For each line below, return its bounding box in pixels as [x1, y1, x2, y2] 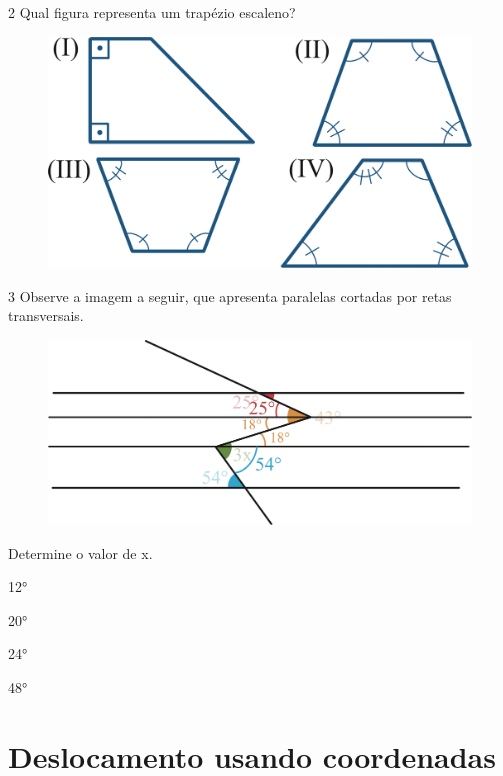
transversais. [8, 305, 84, 326]
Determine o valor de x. [8, 542, 153, 563]
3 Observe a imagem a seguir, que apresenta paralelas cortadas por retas [8, 285, 452, 306]
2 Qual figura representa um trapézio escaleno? [8, 2, 296, 22]
